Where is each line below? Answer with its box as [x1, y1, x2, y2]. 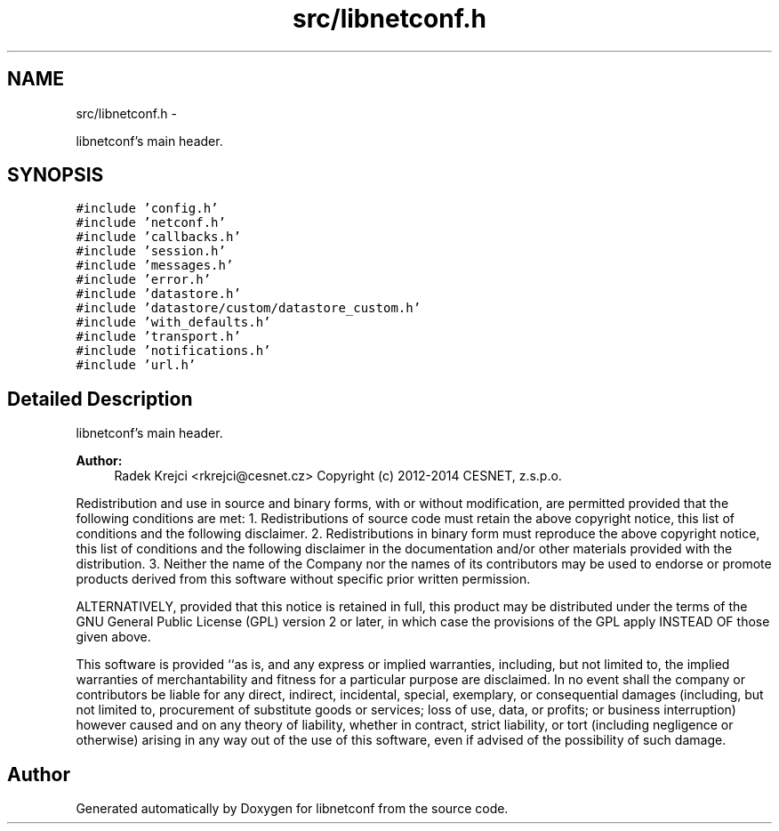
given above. [76, 629, 151, 645]
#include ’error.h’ [76, 272, 212, 287]
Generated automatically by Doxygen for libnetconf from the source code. [76, 801, 509, 817]
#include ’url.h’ [76, 358, 197, 373]
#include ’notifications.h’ [76, 343, 271, 359]
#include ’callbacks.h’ [76, 230, 241, 245]
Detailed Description [7, 387, 193, 410]
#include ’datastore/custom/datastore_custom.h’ [76, 301, 422, 316]
